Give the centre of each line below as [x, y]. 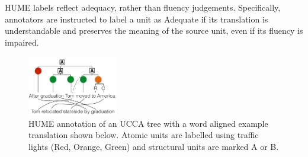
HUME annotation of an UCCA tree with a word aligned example [148, 123]
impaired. [22, 42]
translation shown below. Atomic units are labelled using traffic [144, 135]
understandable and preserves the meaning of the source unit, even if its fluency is [154, 31]
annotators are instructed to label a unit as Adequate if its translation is [137, 19]
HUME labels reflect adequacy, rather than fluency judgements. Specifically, [143, 7]
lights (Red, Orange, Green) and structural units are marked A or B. [154, 147]
